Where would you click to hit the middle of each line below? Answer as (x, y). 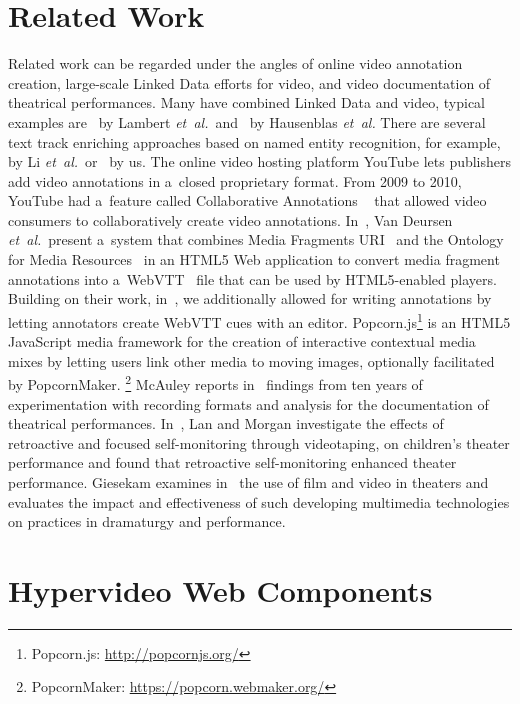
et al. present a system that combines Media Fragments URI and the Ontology (256, 239)
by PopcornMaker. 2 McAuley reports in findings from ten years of (215, 382)
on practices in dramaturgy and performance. (147, 521)
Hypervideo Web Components (220, 589)
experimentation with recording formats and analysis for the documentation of (248, 403)
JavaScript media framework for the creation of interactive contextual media (242, 341)
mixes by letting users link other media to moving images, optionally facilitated (251, 360)
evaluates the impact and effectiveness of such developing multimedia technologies (259, 501)
